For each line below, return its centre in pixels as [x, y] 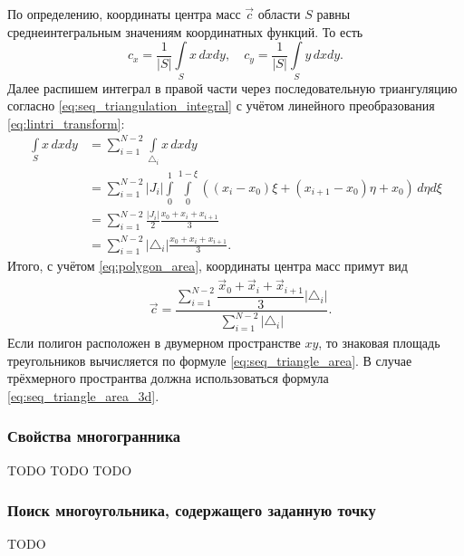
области [279, 14]
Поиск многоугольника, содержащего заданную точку [192, 510]
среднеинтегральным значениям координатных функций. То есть [185, 31]
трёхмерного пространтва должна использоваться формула [168, 378]
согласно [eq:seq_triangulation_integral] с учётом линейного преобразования [221, 105]
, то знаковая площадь [379, 342]
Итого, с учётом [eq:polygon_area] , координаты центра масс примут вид [208, 266]
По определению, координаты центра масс [124, 14]
